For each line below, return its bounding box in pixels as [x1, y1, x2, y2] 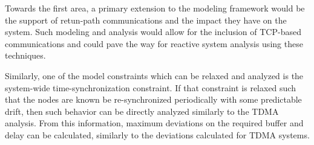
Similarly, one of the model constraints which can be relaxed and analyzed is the [5, 69, 304, 82]
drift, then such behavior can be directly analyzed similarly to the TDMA [5, 105, 279, 117]
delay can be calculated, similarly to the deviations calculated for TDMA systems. [5, 128, 310, 141]
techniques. [5, 49, 46, 62]
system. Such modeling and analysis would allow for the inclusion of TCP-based [5, 25, 301, 38]
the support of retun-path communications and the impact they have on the [5, 13, 287, 26]
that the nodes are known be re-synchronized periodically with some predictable [5, 93, 302, 106]
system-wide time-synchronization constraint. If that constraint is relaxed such [5, 81, 296, 94]
